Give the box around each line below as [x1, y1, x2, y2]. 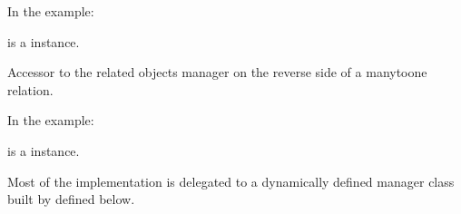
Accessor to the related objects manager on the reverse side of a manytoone [7, 63, 427, 82]
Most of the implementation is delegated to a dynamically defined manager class [7, 171, 455, 190]
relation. [7, 80, 54, 99]
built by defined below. [7, 190, 135, 209]
